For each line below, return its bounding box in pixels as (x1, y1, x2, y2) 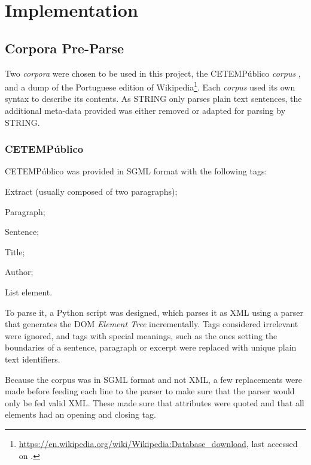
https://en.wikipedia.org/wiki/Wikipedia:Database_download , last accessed (19, 437, 298, 449)
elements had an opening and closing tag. (5, 408, 156, 421)
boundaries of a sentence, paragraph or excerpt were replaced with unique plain (5, 341, 297, 354)
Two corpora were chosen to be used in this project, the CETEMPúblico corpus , (5, 67, 301, 79)
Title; (5, 245, 25, 258)
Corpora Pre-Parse (5, 38, 124, 57)
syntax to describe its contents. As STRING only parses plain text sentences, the (5, 92, 302, 105)
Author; (5, 265, 33, 278)
